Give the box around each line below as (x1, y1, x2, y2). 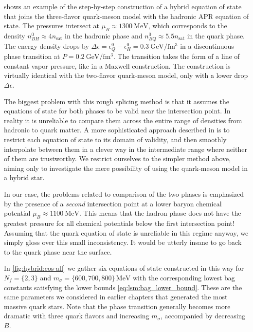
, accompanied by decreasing (161, 311, 246, 321)
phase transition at (4, 51, 60, 61)
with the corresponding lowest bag (133, 272, 235, 282)
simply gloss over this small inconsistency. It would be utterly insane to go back (4, 237, 242, 247)
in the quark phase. (187, 30, 245, 40)
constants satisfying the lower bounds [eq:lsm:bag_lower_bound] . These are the (4, 282, 242, 292)
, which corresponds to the (148, 20, 227, 31)
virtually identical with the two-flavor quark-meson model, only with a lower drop (4, 70, 248, 80)
